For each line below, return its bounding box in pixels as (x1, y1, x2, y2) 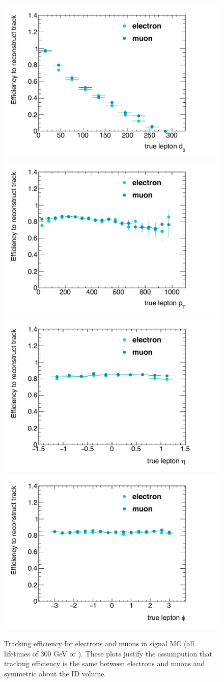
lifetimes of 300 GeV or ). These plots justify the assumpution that (4, 648, 213, 659)
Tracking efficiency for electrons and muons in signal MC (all (4, 638, 194, 649)
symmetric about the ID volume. (4, 668, 106, 678)
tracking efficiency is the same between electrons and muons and (4, 658, 205, 669)
